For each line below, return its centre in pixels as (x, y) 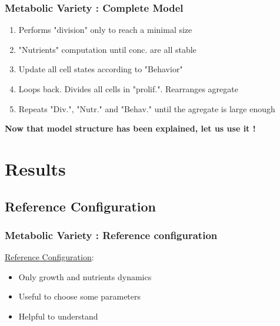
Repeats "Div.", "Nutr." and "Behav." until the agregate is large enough (147, 108)
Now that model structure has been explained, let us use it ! (130, 128)
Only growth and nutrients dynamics (85, 276)
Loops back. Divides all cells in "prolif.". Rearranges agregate (128, 89)
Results (35, 168)
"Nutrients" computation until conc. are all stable (107, 49)
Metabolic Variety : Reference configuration (111, 235)
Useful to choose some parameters (80, 296)
